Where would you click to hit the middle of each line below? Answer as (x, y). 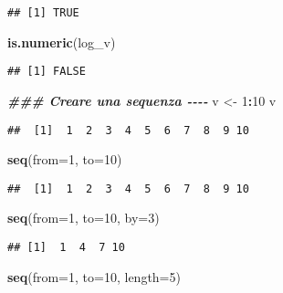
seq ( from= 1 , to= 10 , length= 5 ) (94, 276)
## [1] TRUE (43, 13)
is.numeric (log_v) (62, 42)
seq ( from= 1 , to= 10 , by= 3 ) (84, 218)
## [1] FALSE (47, 72)
